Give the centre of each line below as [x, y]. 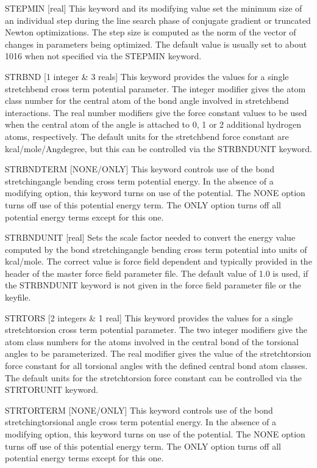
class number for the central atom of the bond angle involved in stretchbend [147, 101]
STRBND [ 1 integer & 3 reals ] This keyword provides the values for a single [147, 76]
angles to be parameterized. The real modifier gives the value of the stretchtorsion [158, 353]
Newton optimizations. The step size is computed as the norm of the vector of [151, 32]
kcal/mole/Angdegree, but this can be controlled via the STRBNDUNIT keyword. [158, 148]
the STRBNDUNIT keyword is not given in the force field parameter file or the [153, 285]
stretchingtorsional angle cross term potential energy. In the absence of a [141, 422]
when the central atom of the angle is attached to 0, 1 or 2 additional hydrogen [153, 124]
